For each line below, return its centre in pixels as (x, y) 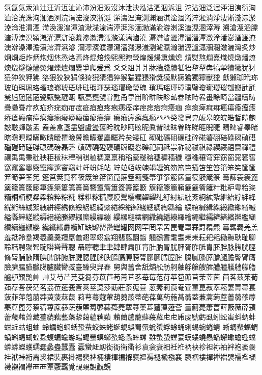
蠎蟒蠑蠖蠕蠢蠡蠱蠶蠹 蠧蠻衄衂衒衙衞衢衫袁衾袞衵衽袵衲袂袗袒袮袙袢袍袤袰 (130, 347)
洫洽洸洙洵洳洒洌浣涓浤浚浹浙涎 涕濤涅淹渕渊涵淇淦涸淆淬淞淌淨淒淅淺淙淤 (130, 17)
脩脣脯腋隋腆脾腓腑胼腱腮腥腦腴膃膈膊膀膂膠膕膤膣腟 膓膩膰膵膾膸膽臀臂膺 (130, 257)
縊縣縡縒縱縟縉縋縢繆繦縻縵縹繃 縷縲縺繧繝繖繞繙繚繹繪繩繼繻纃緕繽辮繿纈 (130, 217)
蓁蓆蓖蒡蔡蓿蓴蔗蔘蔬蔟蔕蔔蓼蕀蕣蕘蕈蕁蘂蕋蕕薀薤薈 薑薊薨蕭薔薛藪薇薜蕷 (130, 306)
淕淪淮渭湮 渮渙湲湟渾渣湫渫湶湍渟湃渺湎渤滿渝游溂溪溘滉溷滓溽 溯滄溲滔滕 (131, 27)
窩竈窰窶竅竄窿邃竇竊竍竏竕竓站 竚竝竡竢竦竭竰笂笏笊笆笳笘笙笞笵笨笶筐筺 (130, 167)
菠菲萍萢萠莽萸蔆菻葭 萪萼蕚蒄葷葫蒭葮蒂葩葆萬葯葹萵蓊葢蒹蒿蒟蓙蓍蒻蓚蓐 (130, 297)
